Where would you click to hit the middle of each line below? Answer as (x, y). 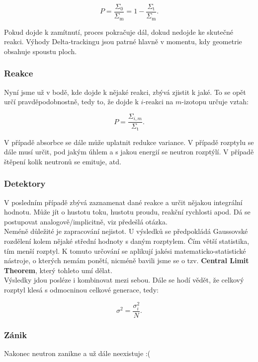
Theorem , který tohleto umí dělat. (58, 270)
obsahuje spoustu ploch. (41, 51)
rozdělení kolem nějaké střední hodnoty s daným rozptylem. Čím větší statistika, (127, 241)
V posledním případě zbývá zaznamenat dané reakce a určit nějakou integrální (123, 202)
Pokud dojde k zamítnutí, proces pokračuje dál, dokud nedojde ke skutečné (119, 32)
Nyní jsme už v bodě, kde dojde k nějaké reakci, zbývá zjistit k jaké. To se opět (125, 92)
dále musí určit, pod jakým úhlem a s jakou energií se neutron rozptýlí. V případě (129, 152)
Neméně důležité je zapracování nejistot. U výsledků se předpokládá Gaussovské (126, 231)
